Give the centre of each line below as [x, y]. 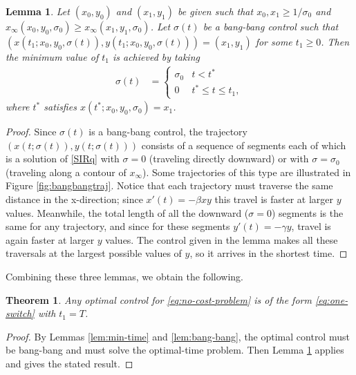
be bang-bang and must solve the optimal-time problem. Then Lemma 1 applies [175, 350]
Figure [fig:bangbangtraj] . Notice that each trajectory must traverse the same [169, 185]
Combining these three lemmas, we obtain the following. [124, 277]
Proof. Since [31, 132]
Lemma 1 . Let [38, 11]
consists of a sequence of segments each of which [244, 145]
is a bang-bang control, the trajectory [168, 132]
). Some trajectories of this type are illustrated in [246, 172]
